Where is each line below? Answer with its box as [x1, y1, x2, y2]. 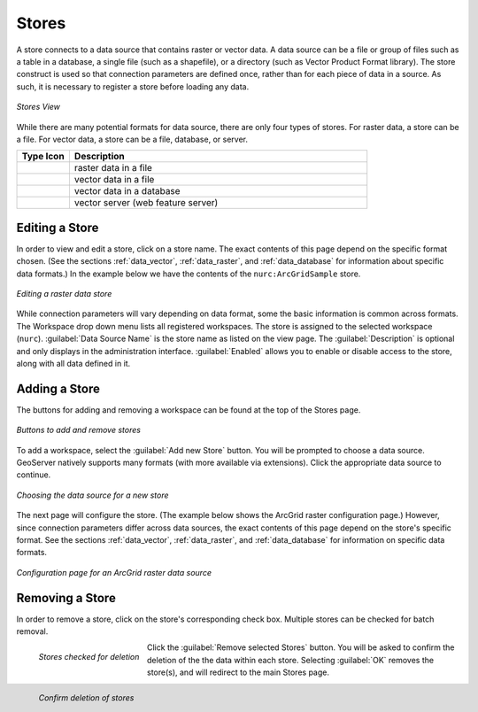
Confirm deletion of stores [38, 693, 135, 703]
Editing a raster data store [16, 288, 112, 298]
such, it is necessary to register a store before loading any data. [16, 81, 250, 92]
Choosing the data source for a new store [16, 490, 169, 500]
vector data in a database [73, 185, 181, 197]
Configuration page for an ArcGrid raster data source [16, 567, 212, 577]
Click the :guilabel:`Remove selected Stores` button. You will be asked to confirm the [146, 642, 455, 653]
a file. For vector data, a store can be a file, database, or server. [16, 134, 248, 144]
